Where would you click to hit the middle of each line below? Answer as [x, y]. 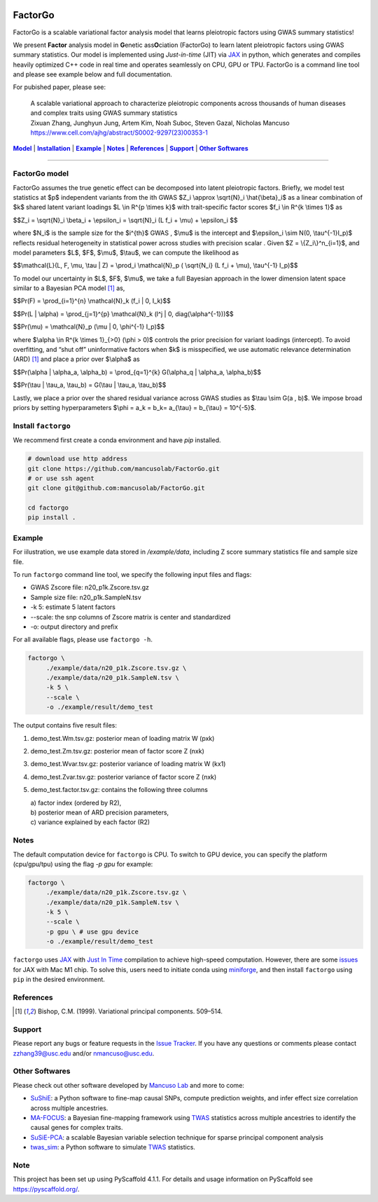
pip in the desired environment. [59, 979]
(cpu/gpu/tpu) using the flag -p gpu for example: [83, 864]
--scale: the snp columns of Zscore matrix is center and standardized [131, 617]
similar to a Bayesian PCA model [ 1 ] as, [69, 288]
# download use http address [78, 459]
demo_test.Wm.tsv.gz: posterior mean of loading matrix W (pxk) [122, 738]
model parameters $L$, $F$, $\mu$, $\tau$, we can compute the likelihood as [126, 252]
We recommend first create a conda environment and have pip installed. [117, 440]
